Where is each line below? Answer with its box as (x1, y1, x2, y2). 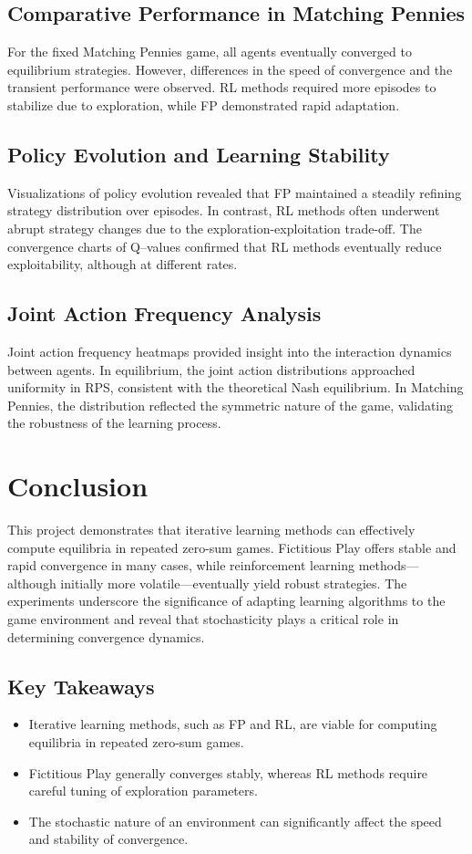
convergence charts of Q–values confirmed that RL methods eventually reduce (7, 236, 442, 255)
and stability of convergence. (28, 829, 189, 849)
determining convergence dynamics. (7, 627, 205, 646)
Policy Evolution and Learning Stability (7, 140, 390, 168)
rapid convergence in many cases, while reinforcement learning (7, 556, 355, 575)
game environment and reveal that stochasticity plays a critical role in (7, 609, 399, 629)
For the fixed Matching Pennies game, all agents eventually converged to (7, 42, 412, 61)
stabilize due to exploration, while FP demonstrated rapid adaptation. (7, 95, 400, 114)
